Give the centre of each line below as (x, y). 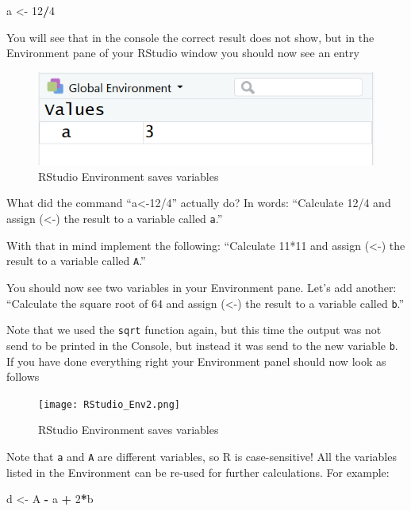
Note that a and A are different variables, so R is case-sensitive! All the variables (202, 456)
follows (23, 377)
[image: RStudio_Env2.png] (109, 404)
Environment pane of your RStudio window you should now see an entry (183, 53)
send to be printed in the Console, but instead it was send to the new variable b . (202, 345)
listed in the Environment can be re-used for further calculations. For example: (198, 472)
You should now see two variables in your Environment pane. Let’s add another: (202, 287)
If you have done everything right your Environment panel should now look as (196, 361)
